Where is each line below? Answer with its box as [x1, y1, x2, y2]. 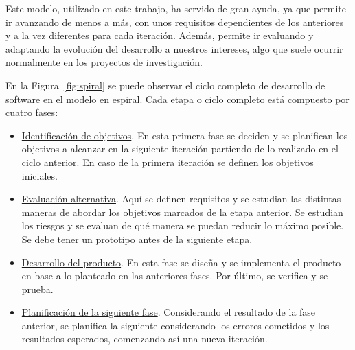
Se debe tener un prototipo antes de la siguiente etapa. [21, 231, 253, 246]
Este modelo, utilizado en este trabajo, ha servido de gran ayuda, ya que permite [5, 1, 347, 15]
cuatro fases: [5, 105, 58, 119]
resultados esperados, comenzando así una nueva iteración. [21, 331, 268, 346]
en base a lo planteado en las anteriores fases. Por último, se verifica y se [21, 268, 328, 283]
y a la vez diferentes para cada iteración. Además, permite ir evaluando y [5, 28, 314, 43]
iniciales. [21, 168, 58, 183]
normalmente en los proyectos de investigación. [5, 55, 203, 69]
